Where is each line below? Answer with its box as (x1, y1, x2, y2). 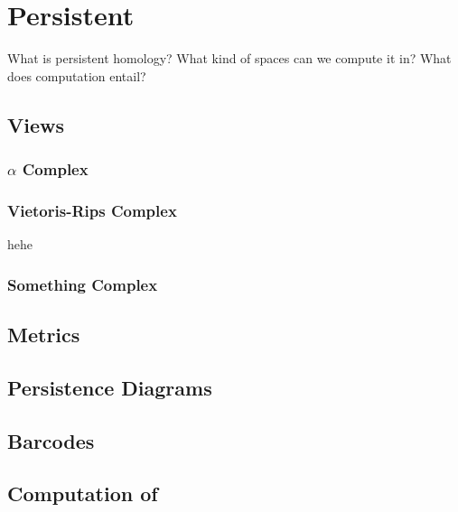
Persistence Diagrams (7, 373, 212, 401)
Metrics (7, 320, 80, 348)
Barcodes (7, 426, 95, 454)
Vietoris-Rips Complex (7, 199, 177, 221)
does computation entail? (7, 66, 146, 85)
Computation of (7, 479, 158, 507)
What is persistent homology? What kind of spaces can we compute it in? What (7, 49, 452, 68)
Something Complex (7, 273, 158, 295)
